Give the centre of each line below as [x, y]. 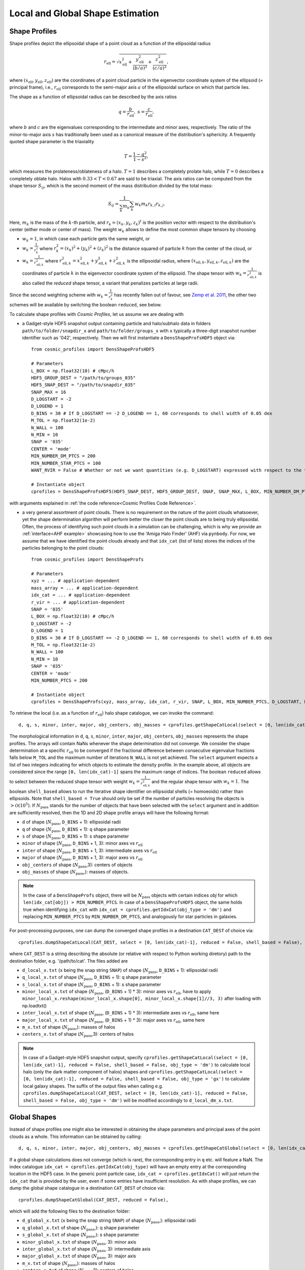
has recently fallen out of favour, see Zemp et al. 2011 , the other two [185, 295]
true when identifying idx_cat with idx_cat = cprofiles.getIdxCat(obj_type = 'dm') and [127, 909]
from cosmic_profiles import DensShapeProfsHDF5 [93, 350]
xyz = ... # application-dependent [75, 581]
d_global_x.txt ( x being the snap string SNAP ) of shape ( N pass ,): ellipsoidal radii [109, 1221]
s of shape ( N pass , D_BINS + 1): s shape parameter [75, 837]
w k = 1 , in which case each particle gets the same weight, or [86, 240]
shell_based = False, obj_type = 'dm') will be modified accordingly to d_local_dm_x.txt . [128, 1100]
